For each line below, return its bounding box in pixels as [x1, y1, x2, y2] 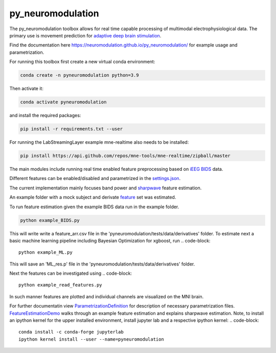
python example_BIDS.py [20, 217, 80, 223]
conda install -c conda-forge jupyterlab [18, 329, 124, 335]
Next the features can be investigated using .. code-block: [9, 270, 132, 276]
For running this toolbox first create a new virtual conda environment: [9, 59, 155, 65]
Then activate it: [9, 85, 43, 92]
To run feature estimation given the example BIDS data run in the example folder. [9, 204, 179, 210]
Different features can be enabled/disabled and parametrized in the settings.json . [9, 175, 181, 182]
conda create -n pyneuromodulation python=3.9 [20, 72, 139, 78]
